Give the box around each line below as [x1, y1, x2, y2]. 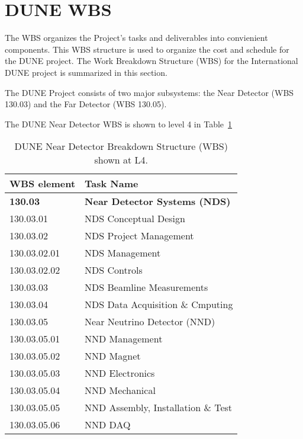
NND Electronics [85, 366, 155, 380]
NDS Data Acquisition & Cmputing [85, 297, 233, 312]
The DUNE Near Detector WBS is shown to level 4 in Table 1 [5, 117, 233, 130]
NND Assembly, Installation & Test [85, 400, 233, 415]
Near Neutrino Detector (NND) [85, 315, 215, 329]
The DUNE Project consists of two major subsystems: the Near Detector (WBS [5, 86, 294, 98]
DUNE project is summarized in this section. [5, 66, 167, 78]
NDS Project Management [85, 229, 194, 243]
